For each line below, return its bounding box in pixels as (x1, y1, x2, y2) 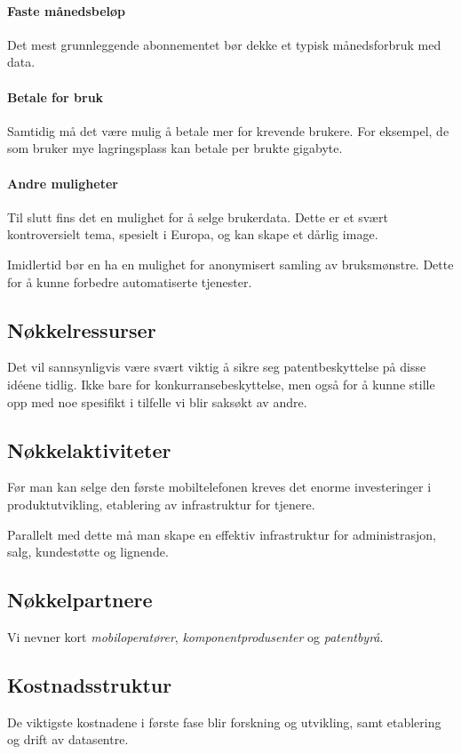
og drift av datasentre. (7, 730, 129, 749)
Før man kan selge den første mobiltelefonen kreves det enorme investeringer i (7, 477, 432, 496)
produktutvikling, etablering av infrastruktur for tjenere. (7, 494, 315, 513)
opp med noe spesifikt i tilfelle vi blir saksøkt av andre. (7, 392, 307, 411)
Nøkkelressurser (7, 316, 156, 343)
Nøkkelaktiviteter (7, 436, 171, 463)
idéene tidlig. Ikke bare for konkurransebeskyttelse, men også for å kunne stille (7, 374, 435, 393)
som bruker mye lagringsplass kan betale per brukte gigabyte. (7, 139, 343, 157)
